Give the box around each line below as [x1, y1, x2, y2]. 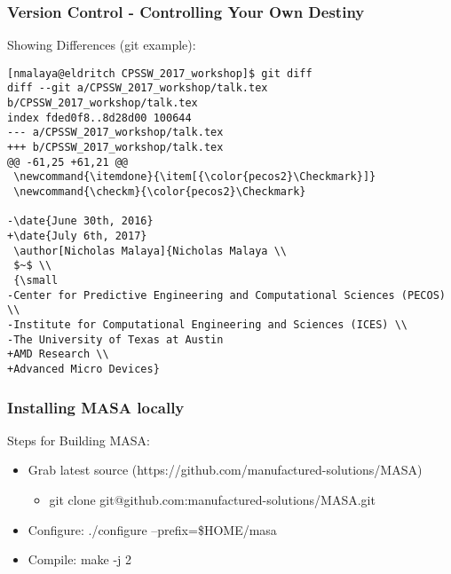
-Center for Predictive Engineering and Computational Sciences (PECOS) [7, 288, 446, 302]
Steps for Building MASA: [7, 430, 150, 449]
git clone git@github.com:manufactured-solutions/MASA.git [49, 491, 376, 508]
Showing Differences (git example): [7, 35, 196, 54]
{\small [13, 274, 59, 287]
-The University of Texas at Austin [7, 333, 224, 346]
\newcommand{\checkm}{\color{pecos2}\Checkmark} [13, 185, 306, 199]
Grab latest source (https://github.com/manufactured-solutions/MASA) [28, 460, 423, 479]
